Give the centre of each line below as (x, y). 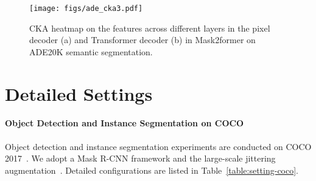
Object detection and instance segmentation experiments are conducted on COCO (158, 146)
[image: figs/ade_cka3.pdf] (86, 9)
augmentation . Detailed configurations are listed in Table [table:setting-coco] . (152, 170)
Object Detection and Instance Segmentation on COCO (125, 123)
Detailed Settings (79, 93)
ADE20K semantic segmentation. (91, 51)
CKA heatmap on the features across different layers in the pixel (150, 28)
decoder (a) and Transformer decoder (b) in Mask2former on (142, 40)
